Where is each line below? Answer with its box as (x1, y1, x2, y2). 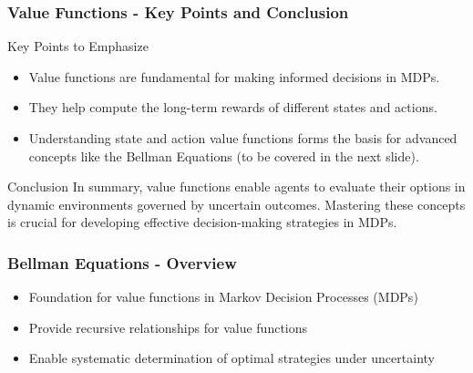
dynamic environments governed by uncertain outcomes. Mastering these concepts (7, 194, 466, 213)
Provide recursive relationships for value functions (28, 317, 308, 337)
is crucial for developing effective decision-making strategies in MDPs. (7, 212, 397, 232)
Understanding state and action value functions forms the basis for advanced (28, 129, 458, 147)
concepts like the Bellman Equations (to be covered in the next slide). (28, 146, 419, 165)
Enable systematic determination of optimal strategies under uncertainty (28, 348, 435, 368)
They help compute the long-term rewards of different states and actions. (28, 98, 437, 117)
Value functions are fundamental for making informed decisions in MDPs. (28, 67, 440, 86)
